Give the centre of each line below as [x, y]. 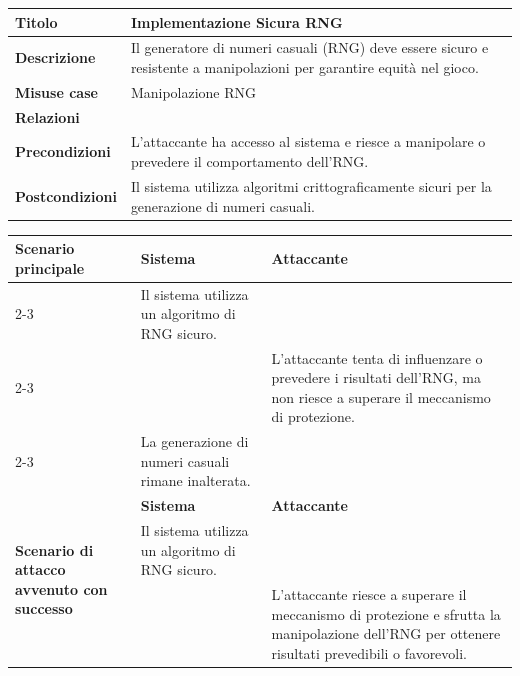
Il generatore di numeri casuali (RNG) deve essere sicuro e [309, 47]
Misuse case [56, 91]
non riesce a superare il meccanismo [381, 396]
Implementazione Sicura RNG [236, 21]
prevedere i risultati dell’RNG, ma [376, 377]
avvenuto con [61, 588]
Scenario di [54, 549]
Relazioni [47, 116]
